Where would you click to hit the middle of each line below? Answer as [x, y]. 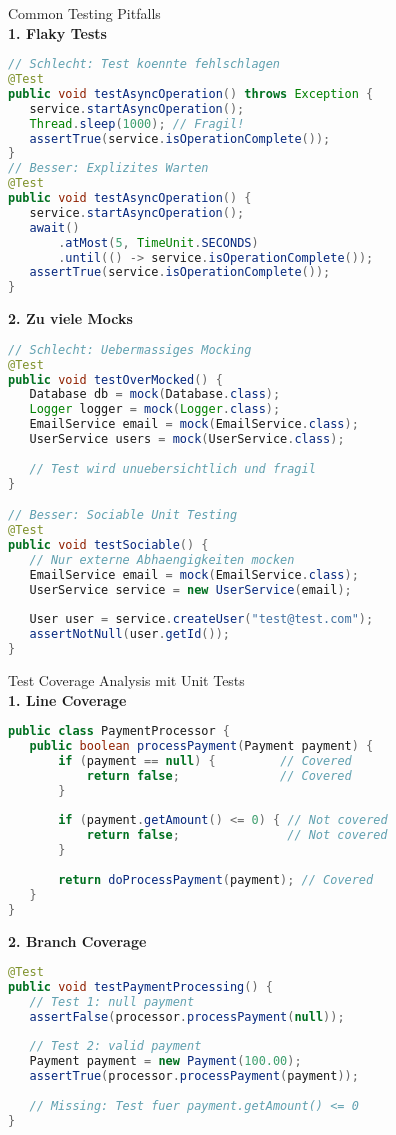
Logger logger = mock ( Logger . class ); [155, 409]
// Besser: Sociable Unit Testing [123, 515]
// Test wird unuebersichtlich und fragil [172, 468]
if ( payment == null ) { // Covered [205, 760]
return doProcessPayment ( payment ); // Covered [216, 879]
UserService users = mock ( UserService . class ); [187, 439]
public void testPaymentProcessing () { [140, 986]
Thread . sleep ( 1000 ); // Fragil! [137, 123]
